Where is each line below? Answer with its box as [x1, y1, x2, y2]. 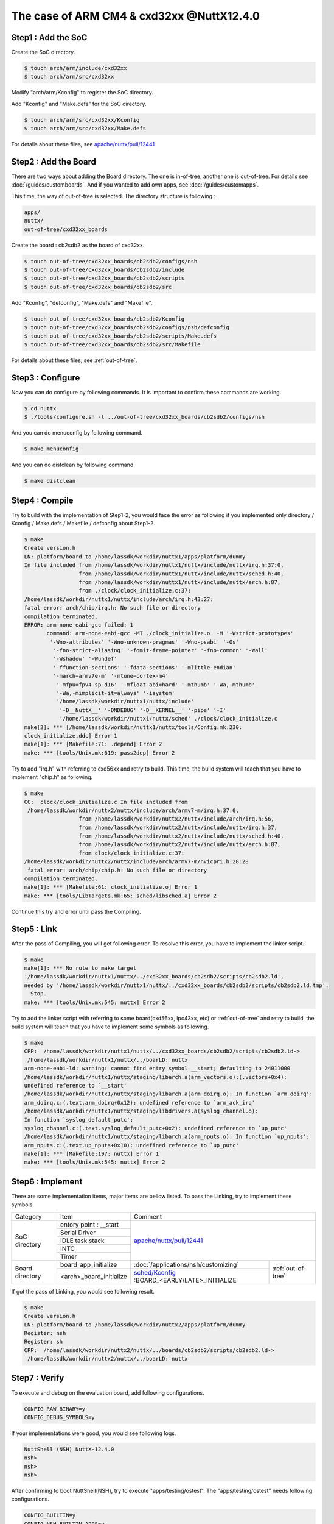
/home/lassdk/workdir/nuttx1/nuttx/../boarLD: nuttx [27, 1056, 188, 1063]
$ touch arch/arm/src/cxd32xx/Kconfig [24, 116, 140, 123]
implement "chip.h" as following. [11, 774, 93, 781]
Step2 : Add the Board [11, 156, 97, 167]
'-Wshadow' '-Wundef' [52, 655, 118, 663]
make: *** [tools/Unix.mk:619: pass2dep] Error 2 [24, 749, 175, 756]
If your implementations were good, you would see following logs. [11, 1430, 176, 1437]
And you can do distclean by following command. [11, 461, 135, 469]
